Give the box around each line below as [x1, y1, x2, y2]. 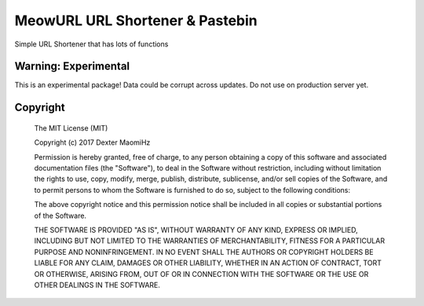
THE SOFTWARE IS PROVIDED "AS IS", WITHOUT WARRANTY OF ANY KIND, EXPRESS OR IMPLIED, [34, 225, 359, 234]
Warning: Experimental [14, 60, 130, 73]
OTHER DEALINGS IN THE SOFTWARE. [34, 280, 161, 289]
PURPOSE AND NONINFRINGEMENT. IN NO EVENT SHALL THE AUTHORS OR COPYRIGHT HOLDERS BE [34, 247, 374, 256]
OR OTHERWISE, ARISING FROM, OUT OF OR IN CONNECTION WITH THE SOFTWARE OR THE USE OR [34, 269, 369, 278]
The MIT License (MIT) [34, 123, 108, 133]
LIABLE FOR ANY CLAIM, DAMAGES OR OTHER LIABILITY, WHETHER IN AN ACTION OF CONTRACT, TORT [34, 258, 382, 267]
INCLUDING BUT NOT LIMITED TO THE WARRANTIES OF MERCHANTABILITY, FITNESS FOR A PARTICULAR [34, 236, 385, 245]
